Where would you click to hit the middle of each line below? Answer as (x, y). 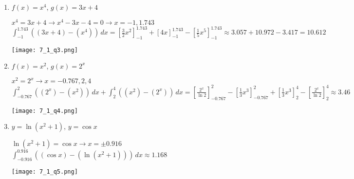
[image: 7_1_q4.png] (45, 111)
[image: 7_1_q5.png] (45, 171)
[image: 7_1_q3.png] (45, 50)
